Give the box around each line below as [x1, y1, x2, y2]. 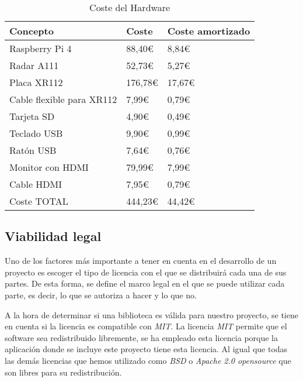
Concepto [9, 24, 54, 37]
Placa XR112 [9, 75, 63, 89]
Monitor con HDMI [9, 160, 89, 174]
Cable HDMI [9, 177, 62, 191]
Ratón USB [9, 143, 57, 157]
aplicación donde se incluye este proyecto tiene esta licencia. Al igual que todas [5, 343, 288, 355]
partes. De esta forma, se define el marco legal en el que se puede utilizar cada [5, 277, 285, 290]
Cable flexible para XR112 [9, 92, 117, 106]
